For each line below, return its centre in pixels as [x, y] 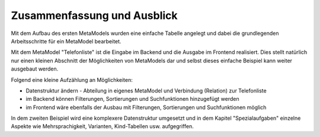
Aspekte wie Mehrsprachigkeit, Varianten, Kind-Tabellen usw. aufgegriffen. [102, 126]
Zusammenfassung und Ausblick [94, 15]
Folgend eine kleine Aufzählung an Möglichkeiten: [72, 79]
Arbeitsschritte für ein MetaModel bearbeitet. [66, 41]
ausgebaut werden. [35, 69]
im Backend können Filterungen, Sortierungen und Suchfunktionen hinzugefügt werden [132, 99]
